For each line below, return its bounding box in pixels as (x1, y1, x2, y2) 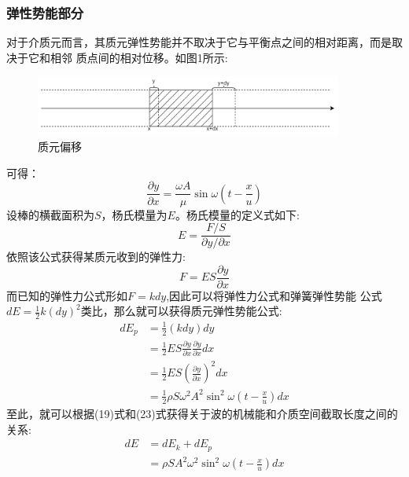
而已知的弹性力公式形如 (6, 287, 127, 303)
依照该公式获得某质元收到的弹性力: (6, 248, 186, 265)
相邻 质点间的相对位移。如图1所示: (50, 49, 228, 65)
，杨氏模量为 (101, 206, 168, 222)
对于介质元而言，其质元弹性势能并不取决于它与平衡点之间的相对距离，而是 (6, 34, 392, 50)
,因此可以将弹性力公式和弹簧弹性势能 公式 (166, 287, 382, 303)
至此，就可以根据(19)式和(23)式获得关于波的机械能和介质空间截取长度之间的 (6, 405, 398, 421)
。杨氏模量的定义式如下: (175, 206, 300, 222)
